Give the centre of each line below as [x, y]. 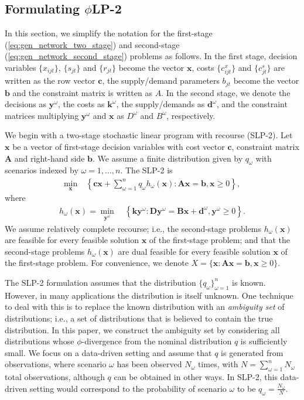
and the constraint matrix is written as [82, 92]
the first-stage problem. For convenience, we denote [97, 263]
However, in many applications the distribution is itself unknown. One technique [149, 295]
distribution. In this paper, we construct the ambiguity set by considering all [142, 329]
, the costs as [81, 104]
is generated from [252, 352]
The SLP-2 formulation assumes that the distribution [100, 282]
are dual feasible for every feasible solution [194, 251]
